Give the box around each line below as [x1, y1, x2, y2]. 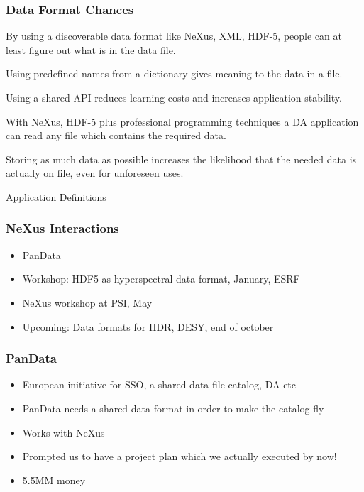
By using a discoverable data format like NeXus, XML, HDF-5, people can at [6, 28, 342, 43]
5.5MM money [22, 472, 86, 487]
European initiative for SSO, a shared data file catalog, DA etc [22, 377, 297, 392]
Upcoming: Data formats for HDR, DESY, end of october [22, 319, 274, 334]
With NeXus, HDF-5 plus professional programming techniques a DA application [6, 114, 359, 129]
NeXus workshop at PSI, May [22, 295, 153, 310]
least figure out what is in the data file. [6, 42, 176, 57]
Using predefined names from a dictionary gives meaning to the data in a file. [6, 66, 343, 81]
